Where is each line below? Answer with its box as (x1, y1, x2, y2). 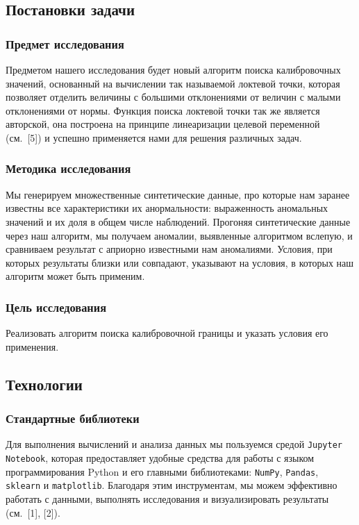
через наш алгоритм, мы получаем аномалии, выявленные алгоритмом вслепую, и (6, 228, 353, 242)
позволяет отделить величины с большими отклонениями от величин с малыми (6, 90, 341, 104)
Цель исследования (6, 298, 107, 315)
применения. (6, 339, 59, 353)
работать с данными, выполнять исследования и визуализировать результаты (6, 491, 329, 506)
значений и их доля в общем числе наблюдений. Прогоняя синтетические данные (6, 214, 351, 228)
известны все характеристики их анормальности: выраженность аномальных (6, 201, 328, 215)
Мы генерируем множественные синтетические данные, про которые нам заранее (6, 187, 350, 201)
